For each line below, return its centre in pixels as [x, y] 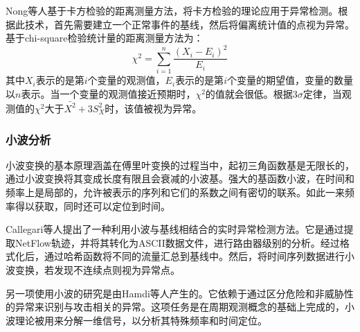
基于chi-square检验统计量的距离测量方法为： [105, 38]
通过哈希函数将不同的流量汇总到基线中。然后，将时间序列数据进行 [194, 256]
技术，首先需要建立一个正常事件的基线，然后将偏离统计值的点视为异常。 [189, 24]
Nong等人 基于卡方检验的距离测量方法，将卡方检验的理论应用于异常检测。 [172, 10]
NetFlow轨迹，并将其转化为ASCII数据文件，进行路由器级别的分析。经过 [177, 242]
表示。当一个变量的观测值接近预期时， [108, 93]
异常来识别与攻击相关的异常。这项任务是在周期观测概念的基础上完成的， [180, 307]
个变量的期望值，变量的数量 [290, 80]
